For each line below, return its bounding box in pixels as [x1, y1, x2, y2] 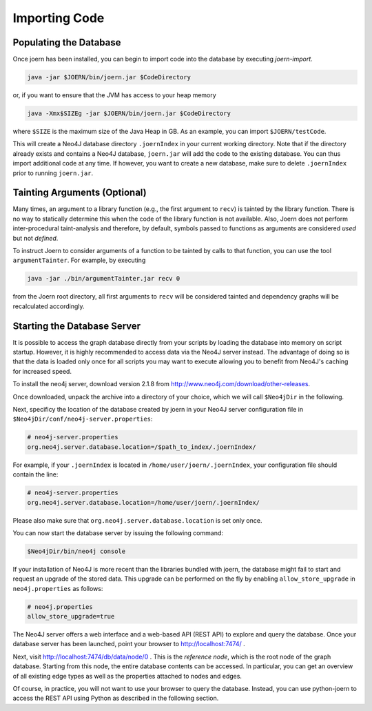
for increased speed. [12, 367, 72, 375]
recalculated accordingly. [12, 302, 85, 310]
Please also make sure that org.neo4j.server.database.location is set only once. [12, 516, 262, 524]
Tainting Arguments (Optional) [12, 187, 147, 199]
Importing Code [12, 10, 105, 26]
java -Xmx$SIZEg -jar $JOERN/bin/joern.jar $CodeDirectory [27, 110, 231, 117]
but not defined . [12, 234, 59, 242]
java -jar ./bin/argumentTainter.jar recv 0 [27, 274, 180, 283]
